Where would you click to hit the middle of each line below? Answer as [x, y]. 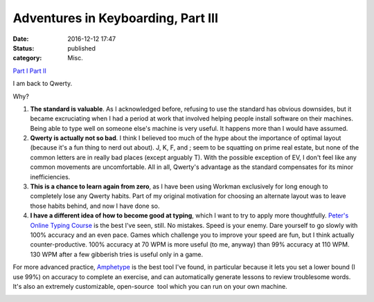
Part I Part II [29, 71]
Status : [24, 48]
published [82, 48]
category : [27, 58]
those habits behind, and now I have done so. [95, 206]
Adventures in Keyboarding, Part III [115, 18]
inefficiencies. [50, 177]
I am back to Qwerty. [43, 84]
